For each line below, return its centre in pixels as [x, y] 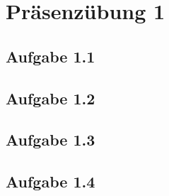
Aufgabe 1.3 [51, 140]
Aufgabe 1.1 [51, 56]
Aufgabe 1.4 [51, 181]
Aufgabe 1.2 [51, 98]
